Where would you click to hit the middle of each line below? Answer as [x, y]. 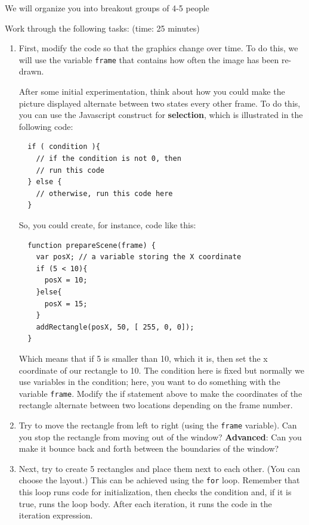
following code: [46, 126]
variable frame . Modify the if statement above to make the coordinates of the [160, 393]
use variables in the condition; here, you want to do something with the [149, 382]
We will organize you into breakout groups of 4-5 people [107, 8]
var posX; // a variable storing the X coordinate [139, 257]
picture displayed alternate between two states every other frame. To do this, [160, 103]
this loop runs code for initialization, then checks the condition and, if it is [155, 492]
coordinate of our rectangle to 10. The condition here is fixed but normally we [162, 370]
